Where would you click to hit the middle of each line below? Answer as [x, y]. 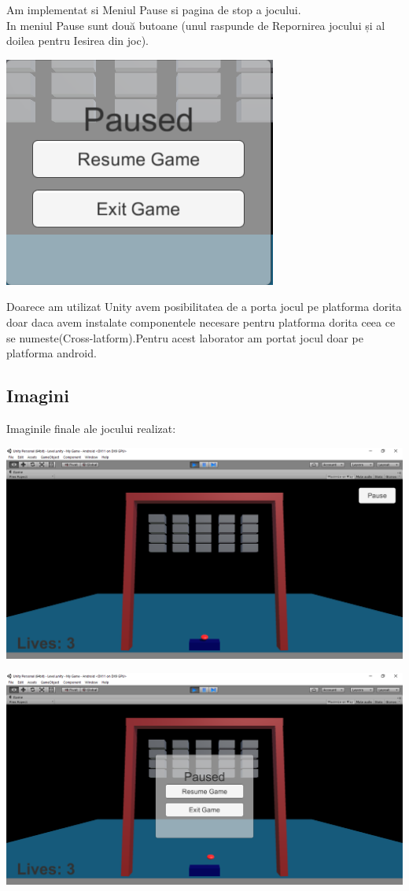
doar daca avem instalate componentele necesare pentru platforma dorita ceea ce [201, 322]
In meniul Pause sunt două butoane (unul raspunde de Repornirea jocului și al [196, 25]
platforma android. [52, 353]
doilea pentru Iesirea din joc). [78, 41]
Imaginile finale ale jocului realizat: [91, 428]
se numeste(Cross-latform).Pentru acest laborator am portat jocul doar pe [185, 337]
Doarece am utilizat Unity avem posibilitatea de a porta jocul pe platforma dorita [204, 307]
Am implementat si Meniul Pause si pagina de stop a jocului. [154, 9]
